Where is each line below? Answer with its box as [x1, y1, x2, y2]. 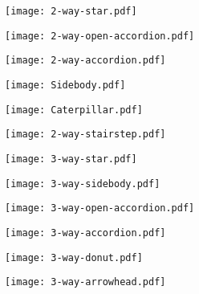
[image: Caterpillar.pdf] [5, 104, 143, 116]
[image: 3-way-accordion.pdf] [5, 227, 166, 239]
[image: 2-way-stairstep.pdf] [5, 129, 166, 141]
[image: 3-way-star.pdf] [5, 153, 137, 165]
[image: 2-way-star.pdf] [5, 6, 137, 17]
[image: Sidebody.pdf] [5, 79, 126, 91]
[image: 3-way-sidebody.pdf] [5, 178, 160, 190]
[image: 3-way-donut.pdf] [5, 251, 143, 263]
